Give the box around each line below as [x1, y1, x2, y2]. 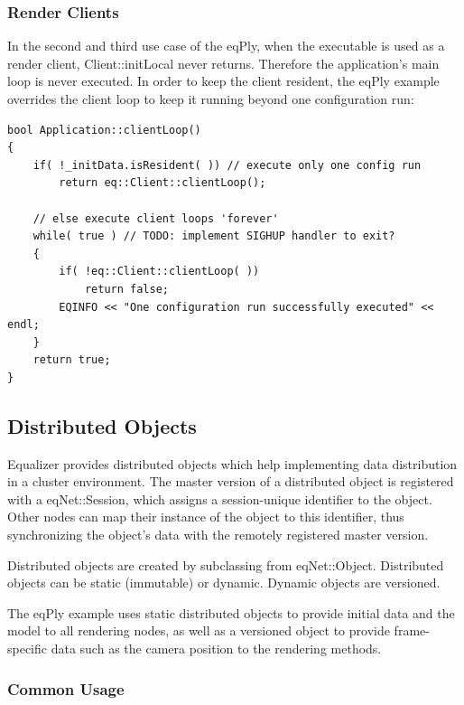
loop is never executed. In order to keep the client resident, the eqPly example [7, 71, 440, 90]
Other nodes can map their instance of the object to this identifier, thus [7, 507, 404, 526]
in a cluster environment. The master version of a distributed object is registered [7, 472, 454, 491]
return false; [84, 282, 169, 296]
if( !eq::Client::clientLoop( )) [59, 265, 260, 278]
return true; [32, 353, 111, 367]
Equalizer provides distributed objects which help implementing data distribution [7, 454, 458, 473]
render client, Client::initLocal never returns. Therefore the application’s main [7, 53, 440, 72]
